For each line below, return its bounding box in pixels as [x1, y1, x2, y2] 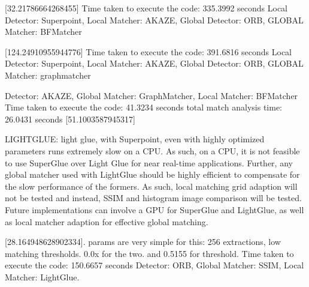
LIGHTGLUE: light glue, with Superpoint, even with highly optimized [5, 133, 265, 145]
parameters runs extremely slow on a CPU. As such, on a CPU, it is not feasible [5, 144, 300, 157]
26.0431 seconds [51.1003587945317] [5, 112, 135, 125]
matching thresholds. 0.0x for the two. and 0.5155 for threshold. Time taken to [5, 247, 294, 259]
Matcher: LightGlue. [5, 270, 80, 283]
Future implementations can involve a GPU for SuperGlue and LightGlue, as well [5, 203, 304, 216]
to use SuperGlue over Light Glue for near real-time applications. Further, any [5, 156, 293, 169]
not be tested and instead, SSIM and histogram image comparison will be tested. [5, 192, 302, 204]
